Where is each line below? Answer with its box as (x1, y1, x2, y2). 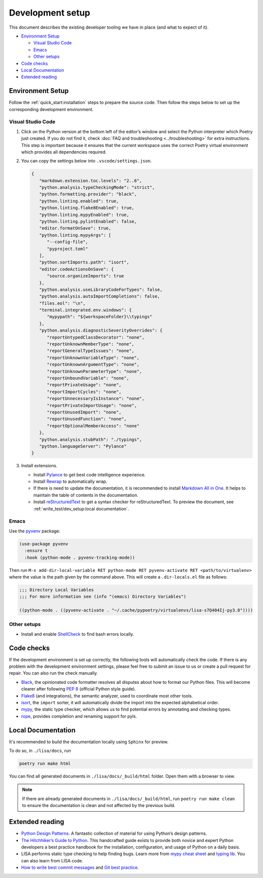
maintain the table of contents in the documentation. (33, 492, 138, 498)
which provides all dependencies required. (21, 149, 107, 155)
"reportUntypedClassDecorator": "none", (47, 334, 145, 340)
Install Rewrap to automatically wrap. (33, 478, 108, 484)
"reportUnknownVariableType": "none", (47, 355, 140, 360)
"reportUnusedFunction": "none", (47, 416, 127, 422)
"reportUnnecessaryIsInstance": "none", (47, 396, 145, 402)
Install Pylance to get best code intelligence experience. (33, 472, 146, 477)
